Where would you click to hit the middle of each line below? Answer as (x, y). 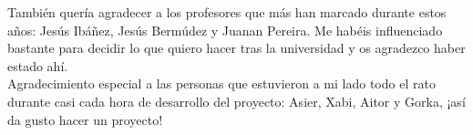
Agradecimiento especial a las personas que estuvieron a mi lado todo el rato (221, 83)
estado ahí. (38, 65)
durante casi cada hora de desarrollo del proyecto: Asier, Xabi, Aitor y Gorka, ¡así (236, 101)
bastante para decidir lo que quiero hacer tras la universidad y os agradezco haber (236, 48)
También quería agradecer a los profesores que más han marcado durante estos (227, 12)
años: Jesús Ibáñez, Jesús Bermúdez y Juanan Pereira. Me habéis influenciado (225, 30)
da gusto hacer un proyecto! (85, 119)
